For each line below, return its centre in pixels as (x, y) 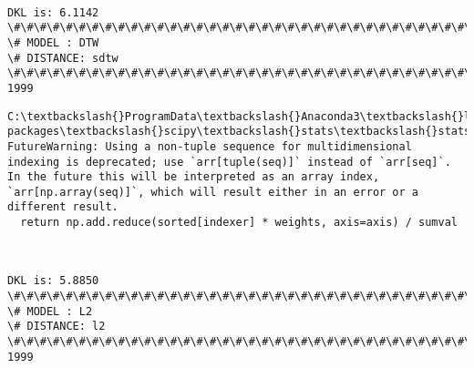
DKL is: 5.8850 (53, 281)
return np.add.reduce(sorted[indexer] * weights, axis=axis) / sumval (239, 223)
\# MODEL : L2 (50, 311)
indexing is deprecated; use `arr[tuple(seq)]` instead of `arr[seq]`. (229, 162)
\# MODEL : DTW (53, 42)
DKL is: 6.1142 (53, 12)
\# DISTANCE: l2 (57, 327)
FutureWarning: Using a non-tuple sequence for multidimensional (210, 146)
